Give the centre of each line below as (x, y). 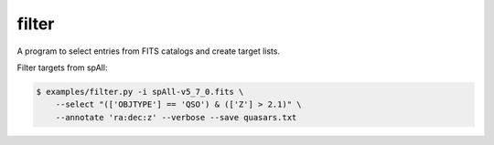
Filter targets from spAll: (62, 67)
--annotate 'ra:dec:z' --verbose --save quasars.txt (176, 117)
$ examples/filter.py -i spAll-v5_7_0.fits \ (140, 92)
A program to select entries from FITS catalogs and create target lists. (149, 51)
